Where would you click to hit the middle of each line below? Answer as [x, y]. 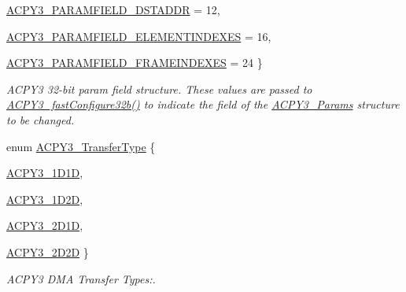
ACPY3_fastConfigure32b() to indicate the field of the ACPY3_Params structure [203, 104]
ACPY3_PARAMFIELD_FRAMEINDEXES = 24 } [135, 63]
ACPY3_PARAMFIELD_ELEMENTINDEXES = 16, [139, 36]
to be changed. [41, 119]
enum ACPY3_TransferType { [81, 146]
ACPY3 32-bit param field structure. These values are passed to [159, 89]
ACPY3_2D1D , [45, 225]
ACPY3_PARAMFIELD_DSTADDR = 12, [113, 9]
